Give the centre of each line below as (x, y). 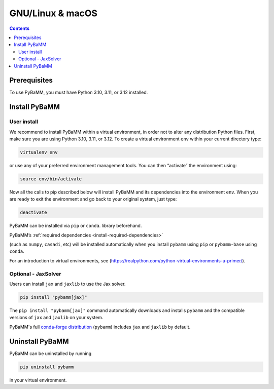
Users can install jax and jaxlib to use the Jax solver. (67, 284)
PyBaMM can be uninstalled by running (50, 353)
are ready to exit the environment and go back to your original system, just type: (93, 199)
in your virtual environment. (38, 380)
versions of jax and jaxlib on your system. (56, 318)
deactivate (33, 212)
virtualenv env (39, 152)
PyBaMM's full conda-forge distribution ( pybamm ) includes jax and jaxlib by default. (100, 327)
